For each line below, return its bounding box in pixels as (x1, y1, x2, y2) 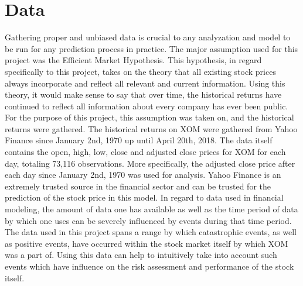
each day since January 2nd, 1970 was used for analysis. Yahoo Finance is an (5, 168, 281, 181)
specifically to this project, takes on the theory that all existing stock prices (5, 65, 276, 77)
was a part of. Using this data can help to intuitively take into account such (5, 249, 277, 261)
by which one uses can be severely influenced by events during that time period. (5, 214, 292, 226)
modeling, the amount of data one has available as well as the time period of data (5, 203, 298, 215)
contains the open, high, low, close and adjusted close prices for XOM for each (5, 146, 286, 158)
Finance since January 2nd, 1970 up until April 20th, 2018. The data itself (5, 134, 273, 146)
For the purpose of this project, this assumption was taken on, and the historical (5, 111, 294, 123)
